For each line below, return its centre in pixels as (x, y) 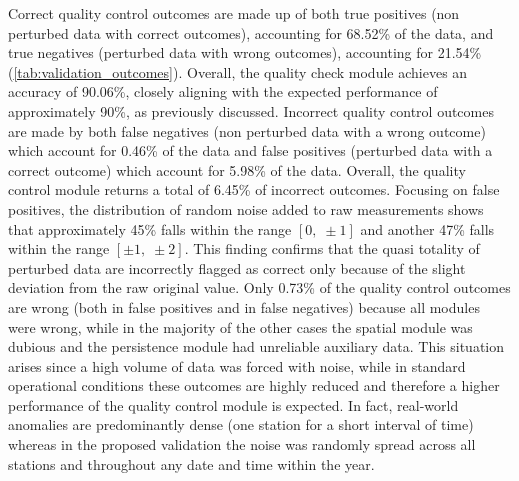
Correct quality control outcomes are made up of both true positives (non (234, 13)
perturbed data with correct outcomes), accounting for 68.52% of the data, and (251, 32)
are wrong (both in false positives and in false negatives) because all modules (244, 306)
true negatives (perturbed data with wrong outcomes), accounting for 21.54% (245, 52)
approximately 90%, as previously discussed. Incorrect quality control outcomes (251, 110)
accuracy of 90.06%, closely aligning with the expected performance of (223, 91)
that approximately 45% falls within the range (150, 228)
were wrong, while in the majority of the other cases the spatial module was (240, 326)
